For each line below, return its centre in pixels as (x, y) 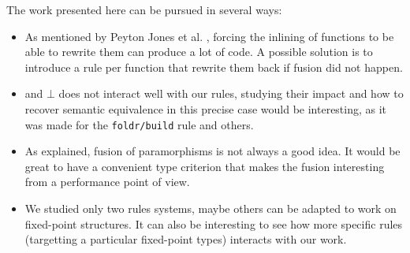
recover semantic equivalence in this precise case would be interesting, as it (206, 108)
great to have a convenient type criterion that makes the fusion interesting (205, 166)
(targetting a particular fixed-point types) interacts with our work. (186, 239)
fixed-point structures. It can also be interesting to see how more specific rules (214, 223)
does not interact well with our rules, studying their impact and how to (231, 93)
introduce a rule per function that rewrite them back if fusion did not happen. (214, 67)
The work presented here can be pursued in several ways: (144, 9)
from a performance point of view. (107, 182)
